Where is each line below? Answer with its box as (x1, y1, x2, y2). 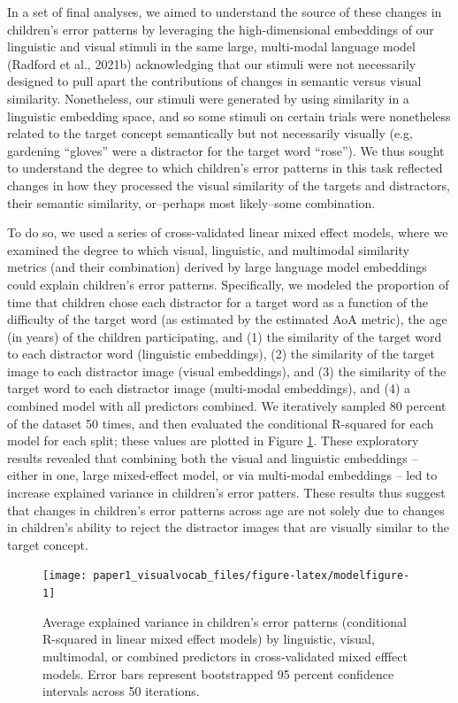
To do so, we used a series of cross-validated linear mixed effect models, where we (7, 223, 448, 242)
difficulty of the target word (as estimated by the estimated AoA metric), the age (7, 310, 447, 328)
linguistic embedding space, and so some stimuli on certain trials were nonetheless (7, 106, 451, 125)
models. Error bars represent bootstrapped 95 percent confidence (42, 664, 394, 683)
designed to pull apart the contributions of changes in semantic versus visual (7, 72, 422, 90)
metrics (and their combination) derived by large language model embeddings (7, 258, 427, 276)
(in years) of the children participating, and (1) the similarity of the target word (7, 327, 442, 345)
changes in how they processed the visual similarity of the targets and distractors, (7, 175, 450, 194)
